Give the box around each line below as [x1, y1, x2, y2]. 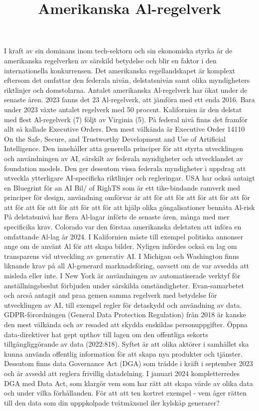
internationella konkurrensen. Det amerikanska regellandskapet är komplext [4, 65, 236, 75]
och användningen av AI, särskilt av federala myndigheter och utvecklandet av [4, 153, 244, 163]
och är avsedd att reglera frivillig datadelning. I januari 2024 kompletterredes [4, 368, 240, 378]
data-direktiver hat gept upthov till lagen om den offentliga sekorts [4, 329, 208, 339]
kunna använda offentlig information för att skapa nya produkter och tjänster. [4, 348, 243, 359]
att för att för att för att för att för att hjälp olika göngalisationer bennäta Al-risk [4, 202, 255, 212]
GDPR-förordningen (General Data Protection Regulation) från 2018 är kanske [4, 309, 246, 320]
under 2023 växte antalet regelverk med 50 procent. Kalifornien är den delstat [4, 104, 242, 114]
